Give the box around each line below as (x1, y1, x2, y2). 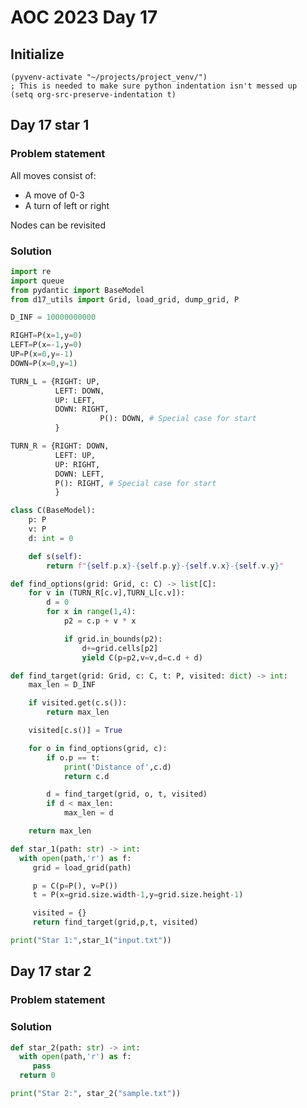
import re (10, 266, 52, 276)
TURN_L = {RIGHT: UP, (10, 376, 101, 386)
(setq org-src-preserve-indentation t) (10, 90, 177, 100)
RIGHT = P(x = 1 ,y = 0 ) (10, 331, 83, 341)
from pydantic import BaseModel (10, 285, 145, 295)
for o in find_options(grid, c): (28, 743, 168, 753)
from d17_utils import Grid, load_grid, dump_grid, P (10, 294, 240, 305)
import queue (10, 276, 65, 286)
